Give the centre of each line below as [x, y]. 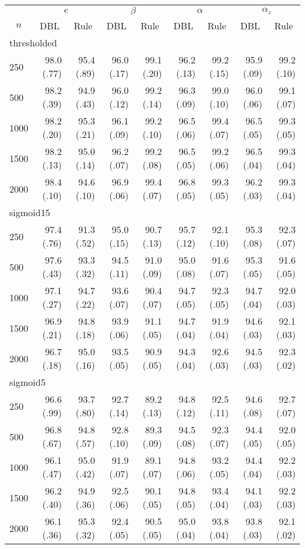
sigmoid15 [30, 212]
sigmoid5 [28, 382]
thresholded [33, 43]
